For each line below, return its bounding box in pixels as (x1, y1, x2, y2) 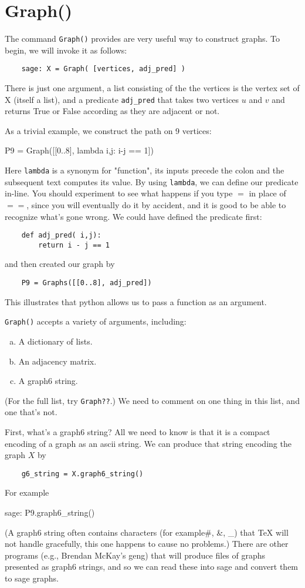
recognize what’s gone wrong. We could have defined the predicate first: (5, 210, 262, 222)
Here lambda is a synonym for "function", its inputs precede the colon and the (5, 164, 284, 176)
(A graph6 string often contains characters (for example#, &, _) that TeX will (5, 526, 289, 538)
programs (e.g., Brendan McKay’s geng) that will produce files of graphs (5, 549, 266, 561)
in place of (249, 187, 286, 199)
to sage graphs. (5, 572, 59, 584)
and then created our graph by (5, 258, 115, 270)
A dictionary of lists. (18, 335, 93, 347)
